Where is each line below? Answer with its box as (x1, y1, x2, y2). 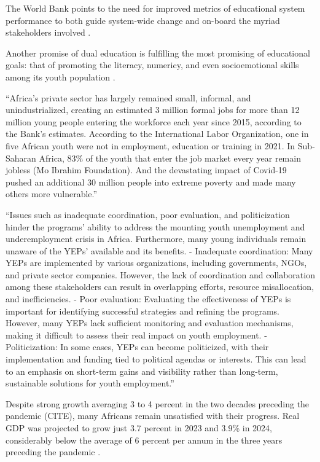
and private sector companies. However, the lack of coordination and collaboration (6, 268, 315, 281)
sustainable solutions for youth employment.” (6, 377, 174, 390)
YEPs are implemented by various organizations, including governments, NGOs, (6, 256, 307, 269)
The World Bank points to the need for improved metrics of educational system (6, 2, 305, 14)
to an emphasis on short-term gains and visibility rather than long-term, (6, 364, 278, 377)
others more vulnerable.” (6, 187, 98, 200)
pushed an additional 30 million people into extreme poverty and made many (6, 175, 296, 188)
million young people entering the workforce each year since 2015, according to (6, 115, 302, 128)
